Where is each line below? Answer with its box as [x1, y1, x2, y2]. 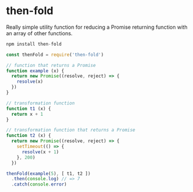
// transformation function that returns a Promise [6, 127, 135, 133]
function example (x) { [6, 68, 65, 74]
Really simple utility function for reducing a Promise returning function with [6, 23, 188, 31]
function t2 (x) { [6, 133, 51, 139]
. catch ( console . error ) [11, 181, 67, 187]
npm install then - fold [6, 41, 62, 47]
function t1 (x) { [6, 106, 51, 112]
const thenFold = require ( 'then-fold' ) [6, 52, 104, 58]
